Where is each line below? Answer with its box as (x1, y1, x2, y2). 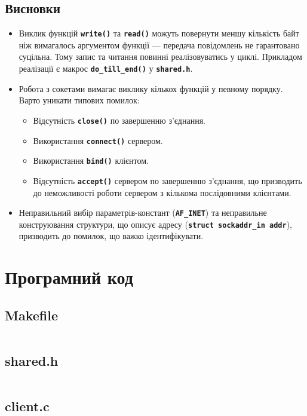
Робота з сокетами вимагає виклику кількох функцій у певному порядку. (19, 82, 283, 94)
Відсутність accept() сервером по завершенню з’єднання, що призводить (33, 174, 302, 186)
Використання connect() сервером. (33, 134, 163, 146)
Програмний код (5, 265, 133, 289)
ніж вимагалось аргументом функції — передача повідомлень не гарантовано (19, 38, 300, 51)
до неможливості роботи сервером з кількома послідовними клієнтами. (33, 186, 291, 198)
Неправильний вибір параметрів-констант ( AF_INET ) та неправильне (19, 206, 267, 219)
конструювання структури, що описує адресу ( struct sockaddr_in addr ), (19, 218, 292, 230)
